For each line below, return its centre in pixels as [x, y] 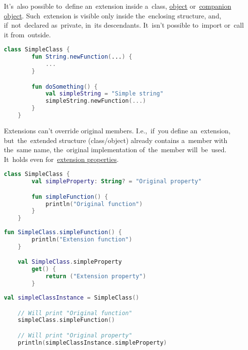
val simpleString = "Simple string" [104, 94]
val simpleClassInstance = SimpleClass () [72, 297]
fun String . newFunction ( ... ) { [82, 57]
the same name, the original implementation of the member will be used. [115, 150]
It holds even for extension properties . [61, 159]
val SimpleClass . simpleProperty [70, 262]
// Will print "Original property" [75, 335]
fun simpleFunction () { [70, 197]
